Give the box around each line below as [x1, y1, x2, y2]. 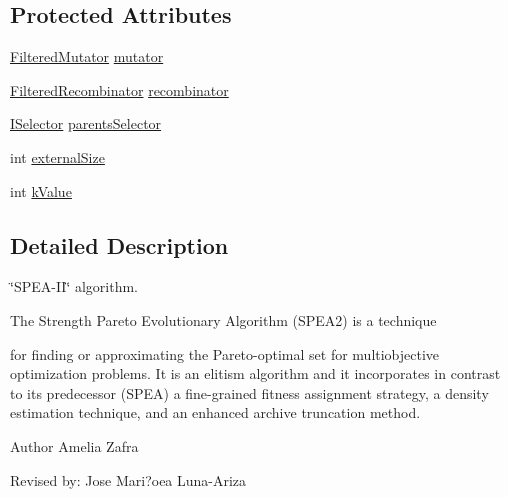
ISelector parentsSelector [10, 113, 162, 134]
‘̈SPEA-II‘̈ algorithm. [10, 276, 139, 297]
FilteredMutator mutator [10, 46, 164, 67]
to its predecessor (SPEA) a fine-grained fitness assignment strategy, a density [10, 382, 489, 403]
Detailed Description [10, 229, 229, 260]
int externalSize [10, 146, 105, 167]
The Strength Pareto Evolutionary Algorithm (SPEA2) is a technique [10, 309, 437, 330]
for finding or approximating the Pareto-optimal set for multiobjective [10, 343, 440, 364]
